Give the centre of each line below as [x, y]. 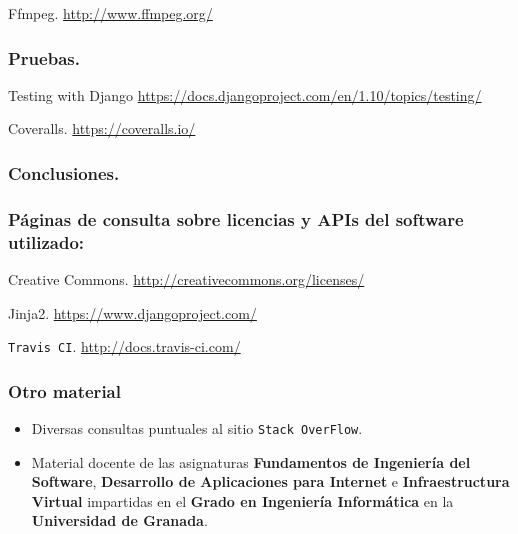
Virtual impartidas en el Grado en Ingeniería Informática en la [242, 500]
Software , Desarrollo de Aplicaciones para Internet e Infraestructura [270, 481]
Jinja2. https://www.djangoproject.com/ [132, 312]
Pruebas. [44, 57]
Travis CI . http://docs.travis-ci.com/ [124, 346]
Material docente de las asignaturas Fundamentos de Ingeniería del [251, 461]
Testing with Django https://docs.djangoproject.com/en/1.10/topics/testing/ [245, 94]
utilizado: [46, 241]
